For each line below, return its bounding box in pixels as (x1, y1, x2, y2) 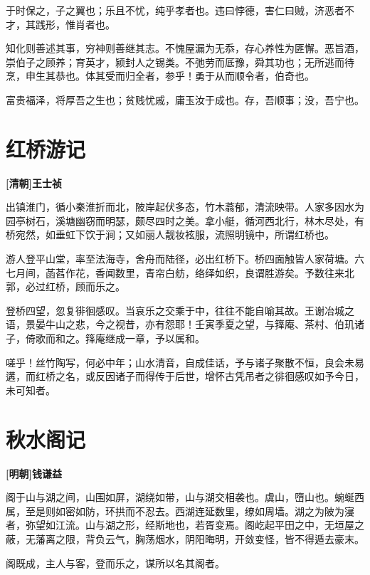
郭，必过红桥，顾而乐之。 (6, 279, 125, 294)
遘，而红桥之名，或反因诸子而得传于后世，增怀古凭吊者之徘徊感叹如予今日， (6, 369, 364, 384)
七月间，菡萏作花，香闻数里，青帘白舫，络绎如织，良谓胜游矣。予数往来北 (6, 265, 354, 280)
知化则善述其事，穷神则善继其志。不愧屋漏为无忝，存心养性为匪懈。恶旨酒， (6, 41, 364, 56)
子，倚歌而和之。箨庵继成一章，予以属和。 (6, 331, 205, 346)
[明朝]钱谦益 (6, 465, 62, 480)
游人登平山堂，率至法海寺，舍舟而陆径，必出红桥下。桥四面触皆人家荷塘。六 (6, 251, 364, 266)
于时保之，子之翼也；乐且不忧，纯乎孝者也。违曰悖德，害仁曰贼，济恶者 (6, 3, 344, 17)
